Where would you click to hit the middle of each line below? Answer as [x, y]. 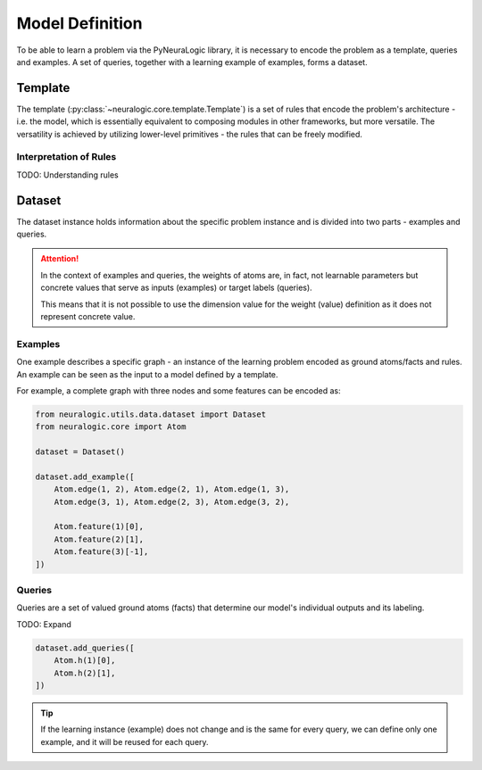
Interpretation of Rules [66, 157]
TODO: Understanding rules [68, 175]
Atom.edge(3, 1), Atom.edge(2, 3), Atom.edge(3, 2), [172, 501]
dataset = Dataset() [80, 452]
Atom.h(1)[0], [85, 661]
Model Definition [79, 23]
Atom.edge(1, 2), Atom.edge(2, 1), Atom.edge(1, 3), [172, 489]
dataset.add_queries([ [85, 648]
